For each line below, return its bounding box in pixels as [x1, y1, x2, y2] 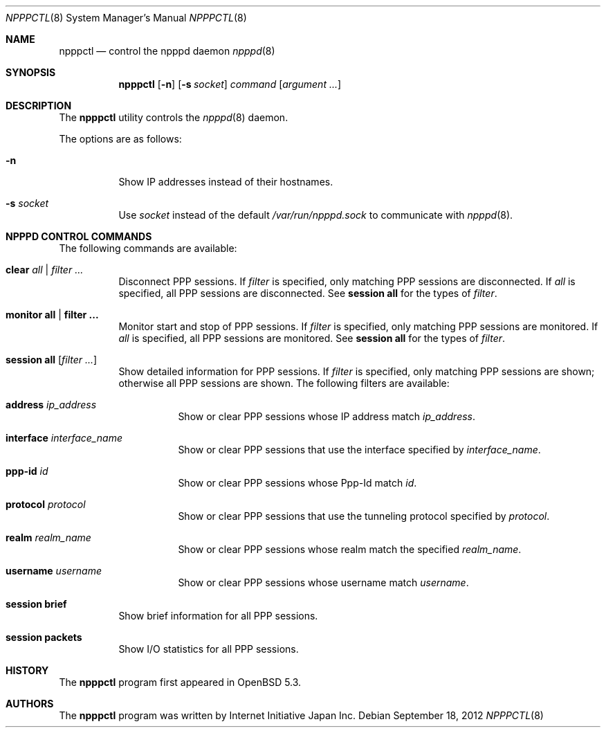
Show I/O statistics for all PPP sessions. [118, 643, 299, 655]
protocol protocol [6, 498, 86, 510]
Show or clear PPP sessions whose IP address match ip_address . [178, 410, 476, 422]
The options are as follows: [59, 133, 182, 145]
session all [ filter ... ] [6, 354, 98, 365]
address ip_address [6, 399, 97, 410]
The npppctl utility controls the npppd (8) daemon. [59, 111, 288, 123]
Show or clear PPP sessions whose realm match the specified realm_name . [178, 543, 522, 555]
